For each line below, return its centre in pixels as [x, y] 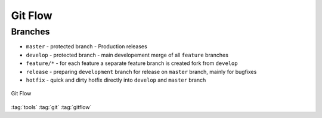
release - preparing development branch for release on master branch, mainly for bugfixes [141, 72]
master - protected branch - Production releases [86, 46]
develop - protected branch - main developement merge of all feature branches [127, 55]
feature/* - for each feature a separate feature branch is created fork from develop [132, 63]
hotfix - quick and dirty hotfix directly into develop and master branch [116, 80]
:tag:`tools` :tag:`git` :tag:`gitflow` [51, 107]
